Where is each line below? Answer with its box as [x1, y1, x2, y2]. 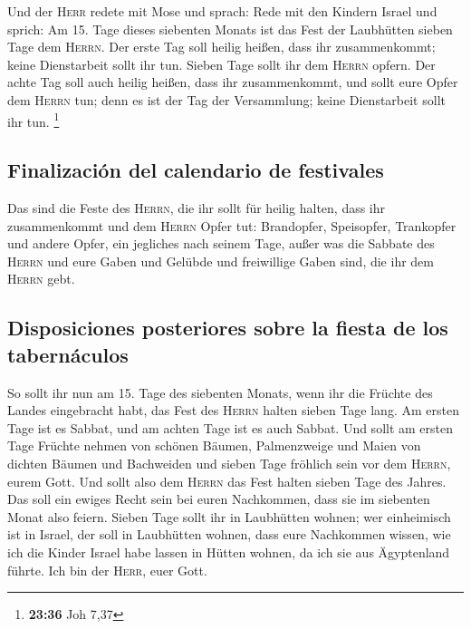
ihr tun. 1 [7, 109, 60, 131]
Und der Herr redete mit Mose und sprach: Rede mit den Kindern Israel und [7, 2, 437, 20]
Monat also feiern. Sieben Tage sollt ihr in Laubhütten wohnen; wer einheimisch [7, 507, 451, 526]
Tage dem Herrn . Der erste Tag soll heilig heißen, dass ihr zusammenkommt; [7, 37, 436, 56]
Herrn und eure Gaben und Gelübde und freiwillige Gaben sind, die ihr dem [7, 251, 434, 270]
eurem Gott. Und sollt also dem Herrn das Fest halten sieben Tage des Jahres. [7, 471, 447, 490]
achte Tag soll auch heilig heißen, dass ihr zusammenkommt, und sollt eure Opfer [7, 73, 458, 92]
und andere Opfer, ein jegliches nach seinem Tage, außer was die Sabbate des [7, 234, 435, 253]
